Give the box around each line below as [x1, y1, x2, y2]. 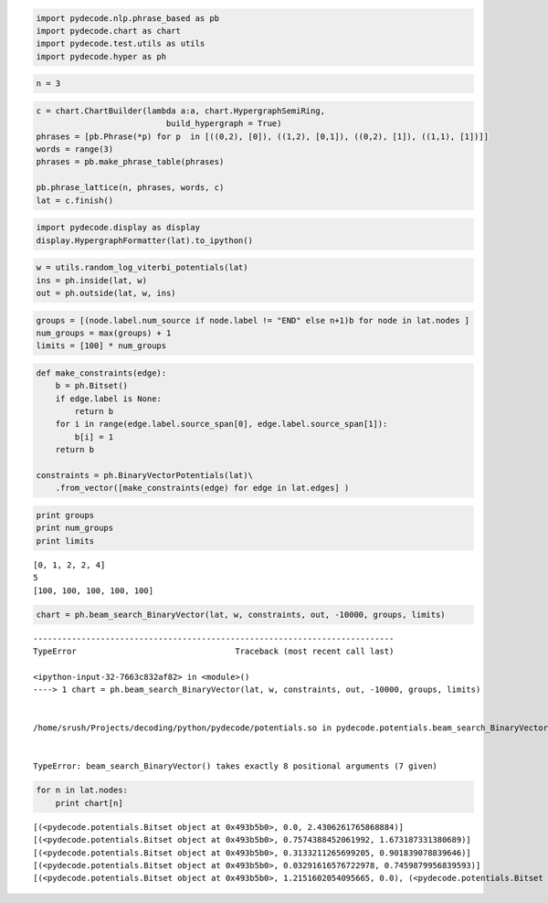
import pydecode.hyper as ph [36, 51, 167, 61]
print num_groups [36, 523, 114, 534]
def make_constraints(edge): [36, 367, 167, 378]
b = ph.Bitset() [55, 380, 128, 391]
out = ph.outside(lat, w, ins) [36, 288, 177, 298]
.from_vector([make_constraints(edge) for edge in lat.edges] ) [55, 483, 350, 494]
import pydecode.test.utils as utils [36, 38, 205, 49]
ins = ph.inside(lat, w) [36, 275, 148, 285]
